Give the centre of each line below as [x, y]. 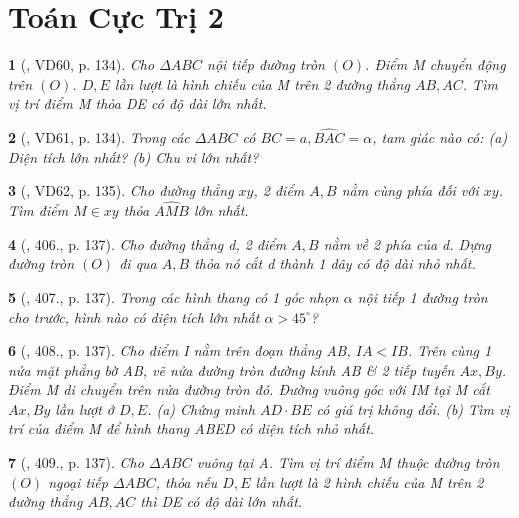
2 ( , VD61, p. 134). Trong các [99, 137]
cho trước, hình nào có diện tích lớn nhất [134, 316]
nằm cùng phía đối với [410, 190]
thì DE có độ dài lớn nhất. [221, 501]
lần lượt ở [84, 408]
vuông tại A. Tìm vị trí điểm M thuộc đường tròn [348, 462]
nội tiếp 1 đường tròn [422, 296]
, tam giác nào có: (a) [440, 137]
